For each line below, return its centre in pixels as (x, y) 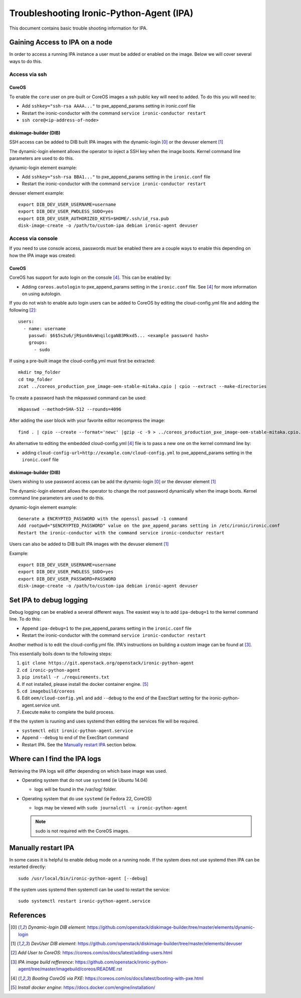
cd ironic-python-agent (51, 670)
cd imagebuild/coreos (48, 691)
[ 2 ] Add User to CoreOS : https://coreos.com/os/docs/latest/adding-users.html (92, 953)
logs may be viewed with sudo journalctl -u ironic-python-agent (111, 808)
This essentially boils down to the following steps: (61, 654)
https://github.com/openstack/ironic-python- (121, 962)
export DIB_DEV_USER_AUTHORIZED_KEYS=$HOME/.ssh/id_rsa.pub (94, 219)
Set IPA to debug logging (49, 600)
